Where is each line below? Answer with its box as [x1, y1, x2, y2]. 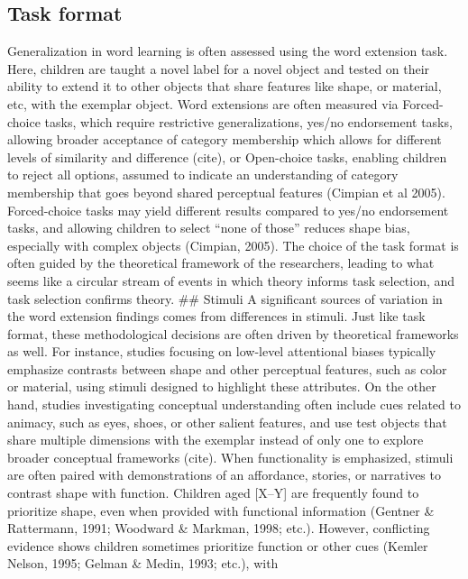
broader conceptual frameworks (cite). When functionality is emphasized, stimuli [7, 447, 454, 466]
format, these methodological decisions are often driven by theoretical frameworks [7, 324, 459, 343]
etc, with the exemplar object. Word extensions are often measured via [7, 94, 399, 113]
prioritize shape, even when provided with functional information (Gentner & [7, 501, 435, 519]
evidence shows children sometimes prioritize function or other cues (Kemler [7, 536, 428, 555]
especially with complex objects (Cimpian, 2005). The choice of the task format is [7, 235, 459, 254]
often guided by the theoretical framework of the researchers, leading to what [7, 253, 435, 272]
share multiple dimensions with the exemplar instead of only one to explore [7, 430, 424, 449]
